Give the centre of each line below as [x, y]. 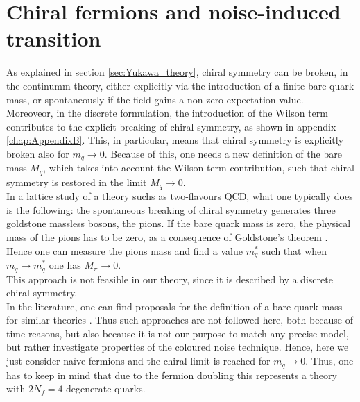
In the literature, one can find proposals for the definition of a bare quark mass [174, 306]
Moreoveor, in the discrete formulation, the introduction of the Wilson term [167, 113]
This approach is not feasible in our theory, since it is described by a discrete [170, 279]
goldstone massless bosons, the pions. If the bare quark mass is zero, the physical [179, 223]
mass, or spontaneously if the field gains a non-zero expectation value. [155, 99]
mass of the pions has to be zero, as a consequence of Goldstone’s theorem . [167, 237]
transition [54, 39]
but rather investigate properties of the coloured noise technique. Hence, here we [178, 347]
